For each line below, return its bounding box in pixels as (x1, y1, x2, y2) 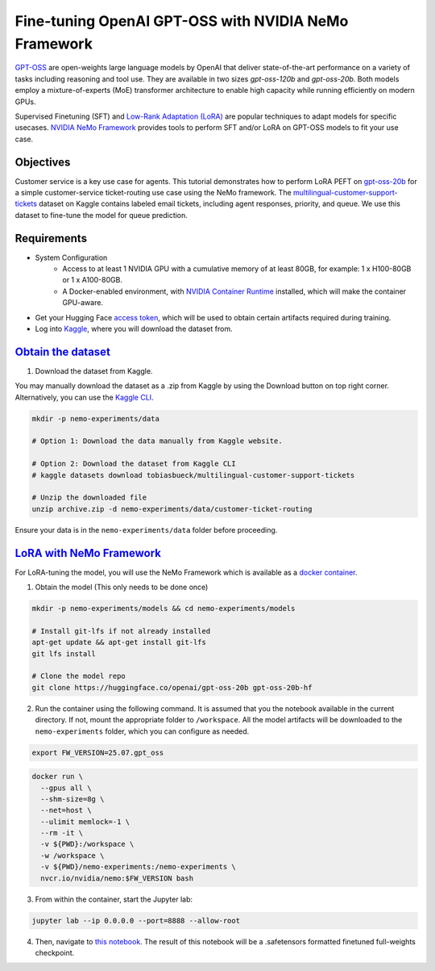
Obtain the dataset (14, 345, 110, 358)
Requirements (14, 231, 88, 245)
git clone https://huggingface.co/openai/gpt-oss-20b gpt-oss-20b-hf (31, 683, 313, 692)
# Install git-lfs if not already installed (31, 626, 211, 635)
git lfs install (31, 649, 97, 658)
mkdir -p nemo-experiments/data (31, 414, 160, 423)
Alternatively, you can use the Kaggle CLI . (14, 392, 154, 402)
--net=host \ (40, 806, 92, 815)
